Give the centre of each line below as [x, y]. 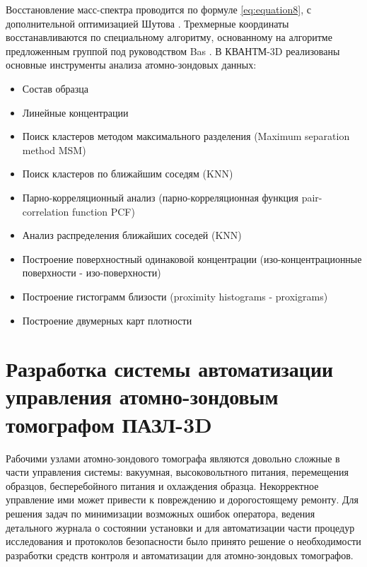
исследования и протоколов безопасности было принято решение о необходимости [183, 541]
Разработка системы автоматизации [170, 369]
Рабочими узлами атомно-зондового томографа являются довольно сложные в [173, 458]
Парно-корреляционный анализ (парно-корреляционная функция [161, 197]
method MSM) [54, 150]
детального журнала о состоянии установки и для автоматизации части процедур [180, 527]
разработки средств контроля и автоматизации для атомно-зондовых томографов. [180, 555]
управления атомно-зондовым [142, 396]
